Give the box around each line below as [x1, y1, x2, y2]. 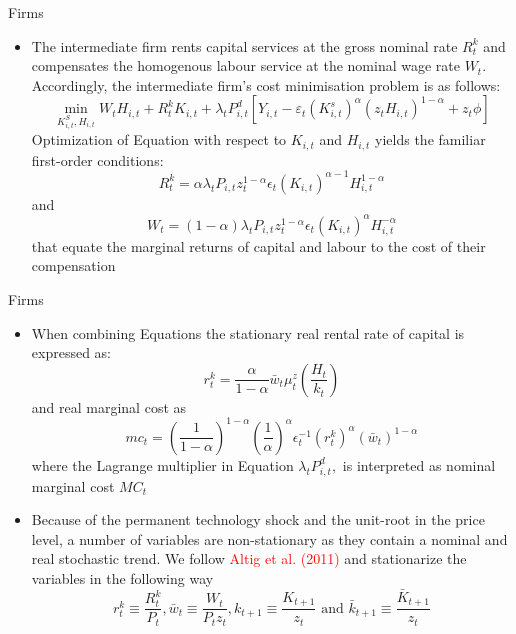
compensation [31, 255, 116, 276]
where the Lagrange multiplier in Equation [31, 454, 294, 475]
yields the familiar [375, 129, 486, 150]
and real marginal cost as [31, 396, 187, 417]
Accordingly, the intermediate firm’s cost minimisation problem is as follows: [31, 74, 501, 95]
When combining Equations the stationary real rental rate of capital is [31, 322, 465, 343]
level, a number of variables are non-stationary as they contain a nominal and [31, 528, 508, 549]
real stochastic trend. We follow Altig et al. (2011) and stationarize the [31, 548, 467, 569]
